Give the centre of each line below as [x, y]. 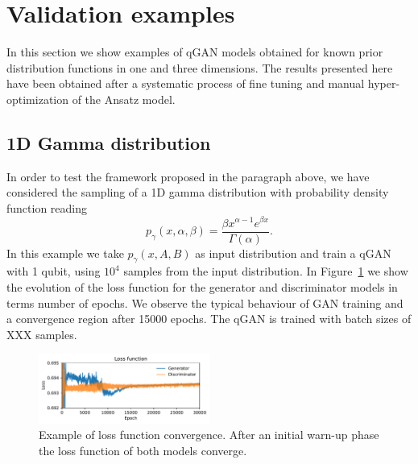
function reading [47, 207]
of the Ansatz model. [124, 99]
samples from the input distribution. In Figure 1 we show [266, 271]
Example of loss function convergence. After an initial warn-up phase [209, 435]
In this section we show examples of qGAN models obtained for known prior [195, 52]
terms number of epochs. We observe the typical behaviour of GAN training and [205, 302]
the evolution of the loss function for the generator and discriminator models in [202, 287]
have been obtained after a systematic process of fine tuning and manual [186, 83]
